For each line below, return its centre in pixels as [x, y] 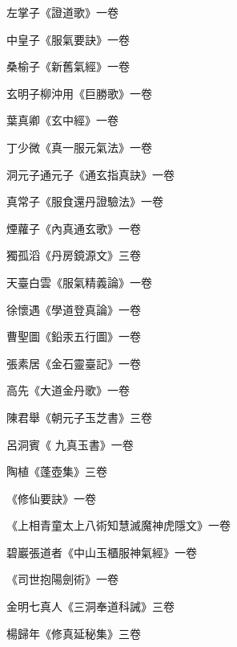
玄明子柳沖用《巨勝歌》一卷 [79, 93]
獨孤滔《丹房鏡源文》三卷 [74, 255]
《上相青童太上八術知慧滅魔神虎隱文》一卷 [118, 525]
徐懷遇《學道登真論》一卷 [74, 309]
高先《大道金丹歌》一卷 [68, 390]
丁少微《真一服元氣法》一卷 [79, 147]
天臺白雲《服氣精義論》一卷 [79, 282]
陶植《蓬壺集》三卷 [57, 471]
